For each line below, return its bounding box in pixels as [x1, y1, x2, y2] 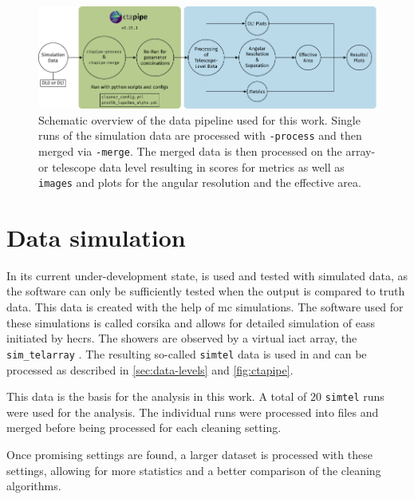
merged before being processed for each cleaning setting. [6, 419, 282, 436]
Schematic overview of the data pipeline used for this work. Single [38, 111, 361, 128]
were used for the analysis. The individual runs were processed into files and [6, 403, 379, 420]
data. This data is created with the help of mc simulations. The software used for [6, 299, 404, 315]
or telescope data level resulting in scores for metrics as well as [38, 158, 345, 175]
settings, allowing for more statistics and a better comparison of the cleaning [6, 461, 381, 478]
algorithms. [6, 477, 61, 494]
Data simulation [6, 220, 186, 253]
